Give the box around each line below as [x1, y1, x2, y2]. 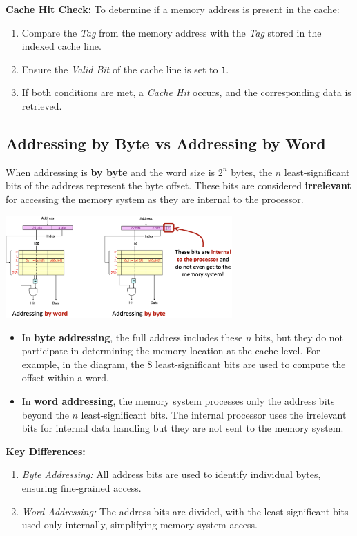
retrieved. [21, 99, 62, 113]
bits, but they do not [255, 329, 344, 344]
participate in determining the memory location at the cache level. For [21, 343, 320, 358]
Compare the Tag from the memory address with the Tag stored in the [21, 25, 322, 39]
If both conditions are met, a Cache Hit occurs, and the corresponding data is [21, 85, 351, 99]
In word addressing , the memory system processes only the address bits [21, 394, 335, 408]
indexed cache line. [21, 39, 102, 53]
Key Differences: [6, 443, 86, 458]
